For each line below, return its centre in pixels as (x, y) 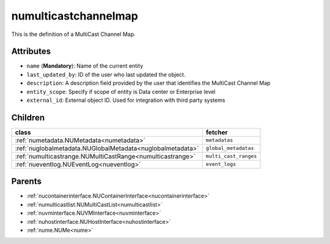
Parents (27, 181)
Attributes (31, 52)
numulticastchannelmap (75, 16)
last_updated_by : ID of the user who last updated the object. (106, 74)
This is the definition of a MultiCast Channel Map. (73, 34)
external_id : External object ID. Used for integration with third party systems (126, 100)
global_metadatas (230, 149)
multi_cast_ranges (231, 156)
